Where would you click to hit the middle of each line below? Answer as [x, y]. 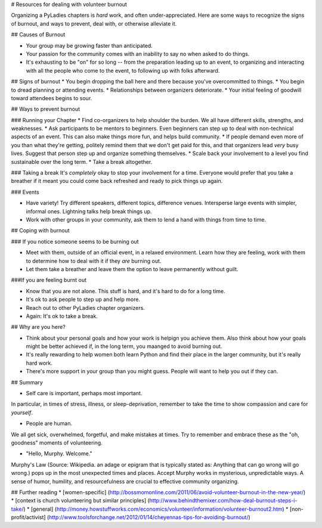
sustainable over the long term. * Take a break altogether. [82, 161]
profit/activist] [28, 517]
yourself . [22, 412]
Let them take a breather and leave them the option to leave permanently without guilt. [132, 269]
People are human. [49, 424]
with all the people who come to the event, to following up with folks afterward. [123, 70]
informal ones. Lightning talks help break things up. [89, 211]
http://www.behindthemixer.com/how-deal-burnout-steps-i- [223, 501]
